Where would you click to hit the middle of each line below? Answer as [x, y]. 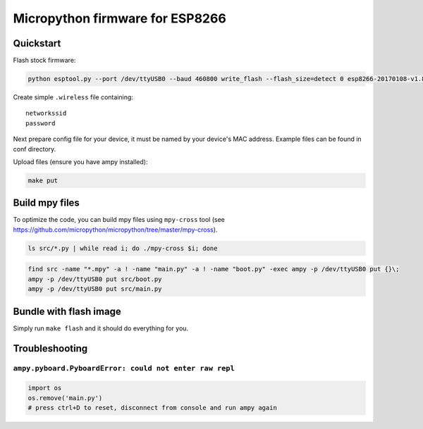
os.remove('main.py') [65, 398]
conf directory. [35, 149]
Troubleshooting [50, 348]
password [41, 123]
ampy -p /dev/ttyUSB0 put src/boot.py [95, 279]
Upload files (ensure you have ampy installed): [80, 161]
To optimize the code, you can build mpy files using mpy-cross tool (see [119, 220]
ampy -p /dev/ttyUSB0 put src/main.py [95, 289]
